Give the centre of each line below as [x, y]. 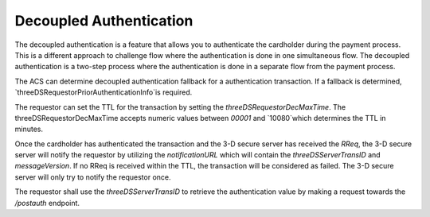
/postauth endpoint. [47, 203]
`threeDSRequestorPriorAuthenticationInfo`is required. [104, 92]
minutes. [29, 129]
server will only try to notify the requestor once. [93, 177]
